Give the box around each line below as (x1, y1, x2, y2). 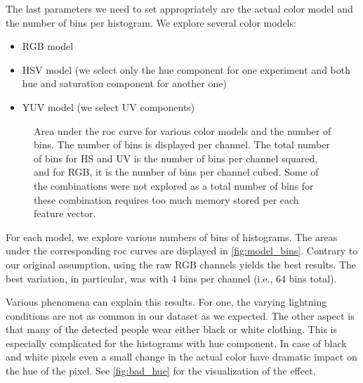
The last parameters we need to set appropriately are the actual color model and (6, 1, 353, 15)
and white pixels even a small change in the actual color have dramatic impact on (6, 349, 357, 364)
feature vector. (34, 206, 96, 221)
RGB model (22, 39, 74, 53)
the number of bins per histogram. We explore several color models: (6, 15, 296, 30)
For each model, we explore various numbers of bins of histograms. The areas (6, 229, 338, 244)
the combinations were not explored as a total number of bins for (34, 178, 314, 193)
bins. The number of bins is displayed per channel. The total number (34, 137, 331, 152)
